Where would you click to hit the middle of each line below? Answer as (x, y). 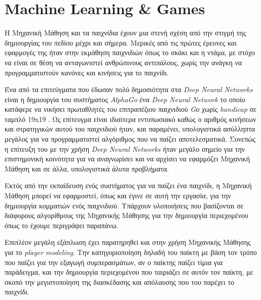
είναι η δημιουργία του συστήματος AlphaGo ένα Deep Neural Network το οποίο (125, 99)
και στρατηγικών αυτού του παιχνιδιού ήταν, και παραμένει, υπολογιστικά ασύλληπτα (130, 129)
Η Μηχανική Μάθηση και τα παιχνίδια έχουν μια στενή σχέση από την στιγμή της (125, 33)
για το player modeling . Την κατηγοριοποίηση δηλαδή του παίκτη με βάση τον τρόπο (131, 252)
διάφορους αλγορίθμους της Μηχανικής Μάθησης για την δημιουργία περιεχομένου (126, 215)
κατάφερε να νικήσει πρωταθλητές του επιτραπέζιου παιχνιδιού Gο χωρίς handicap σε (130, 109)
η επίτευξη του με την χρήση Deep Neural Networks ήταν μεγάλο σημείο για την (125, 148)
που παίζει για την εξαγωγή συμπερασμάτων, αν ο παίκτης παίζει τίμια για (114, 262)
